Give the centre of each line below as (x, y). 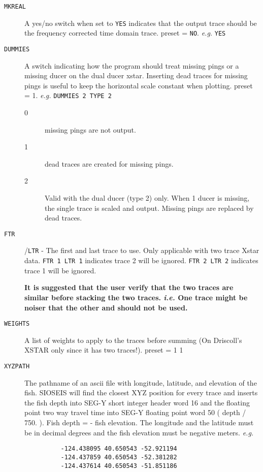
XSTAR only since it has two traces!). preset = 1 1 (104, 350)
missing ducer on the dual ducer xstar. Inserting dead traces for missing (136, 75)
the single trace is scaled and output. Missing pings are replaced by (149, 208)
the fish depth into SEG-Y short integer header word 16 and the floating (137, 402)
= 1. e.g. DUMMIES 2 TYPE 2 (68, 95)
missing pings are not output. (90, 129)
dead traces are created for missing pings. (109, 163)
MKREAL (15, 7)
